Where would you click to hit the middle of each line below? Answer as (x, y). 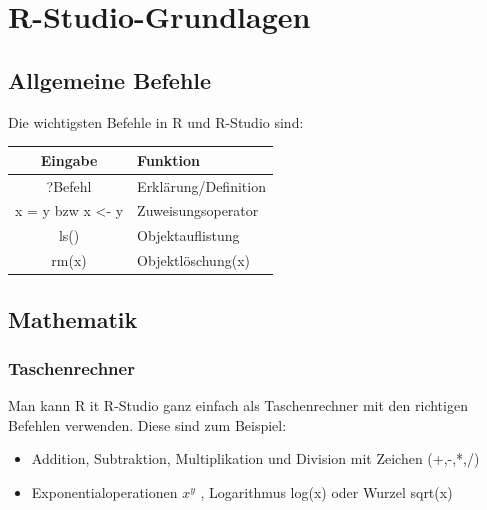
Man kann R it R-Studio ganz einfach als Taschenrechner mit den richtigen (238, 405)
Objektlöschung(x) (193, 260)
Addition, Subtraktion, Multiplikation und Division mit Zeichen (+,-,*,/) (255, 458)
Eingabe (69, 159)
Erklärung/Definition (201, 185)
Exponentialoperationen (104, 491)
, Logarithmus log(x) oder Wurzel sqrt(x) (326, 491)
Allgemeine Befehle (110, 79)
